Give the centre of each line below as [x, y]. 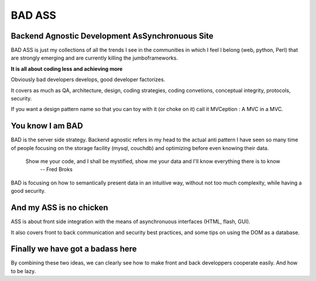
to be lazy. [23, 271]
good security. [28, 191]
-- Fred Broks [56, 169]
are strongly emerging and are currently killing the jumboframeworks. [95, 58]
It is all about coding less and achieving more [67, 69]
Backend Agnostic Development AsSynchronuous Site [112, 36]
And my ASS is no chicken [59, 208]
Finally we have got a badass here [74, 249]
